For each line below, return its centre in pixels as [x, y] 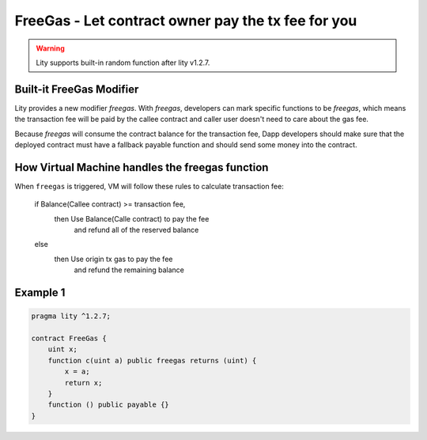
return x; [83, 383]
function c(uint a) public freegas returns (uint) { [152, 360]
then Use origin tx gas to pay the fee [113, 259]
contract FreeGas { [69, 339]
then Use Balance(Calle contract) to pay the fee [132, 218]
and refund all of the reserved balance [136, 230]
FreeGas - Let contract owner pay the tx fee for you [186, 21]
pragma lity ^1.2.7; [71, 316]
